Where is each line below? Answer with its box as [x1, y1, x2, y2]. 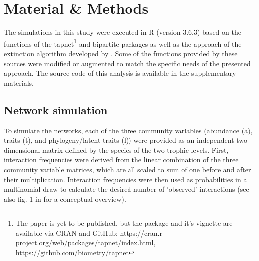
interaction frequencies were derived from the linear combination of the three [4, 154, 239, 165]
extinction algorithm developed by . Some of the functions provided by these [4, 48, 238, 58]
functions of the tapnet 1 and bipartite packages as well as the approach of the [4, 37, 242, 49]
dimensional [4, 144, 40, 155]
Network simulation [4, 102, 108, 117]
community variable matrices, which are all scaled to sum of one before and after [4, 164, 251, 174]
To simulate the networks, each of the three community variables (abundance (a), [4, 125, 253, 135]
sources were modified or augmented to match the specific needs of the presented [4, 58, 251, 68]
